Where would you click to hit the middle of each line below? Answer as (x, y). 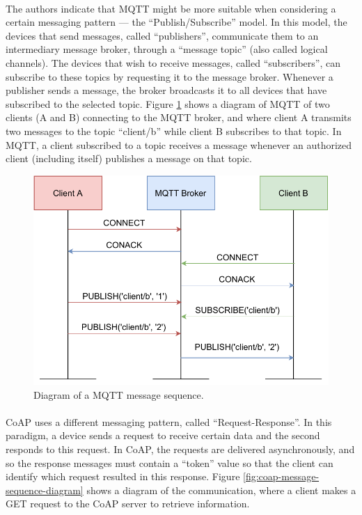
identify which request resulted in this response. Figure (123, 476)
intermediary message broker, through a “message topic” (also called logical (167, 49)
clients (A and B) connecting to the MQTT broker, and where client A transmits (179, 117)
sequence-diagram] (45, 490)
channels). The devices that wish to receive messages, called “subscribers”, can (173, 62)
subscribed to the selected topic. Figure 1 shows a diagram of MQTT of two (168, 103)
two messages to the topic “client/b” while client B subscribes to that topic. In (174, 130)
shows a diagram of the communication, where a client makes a (221, 490)
